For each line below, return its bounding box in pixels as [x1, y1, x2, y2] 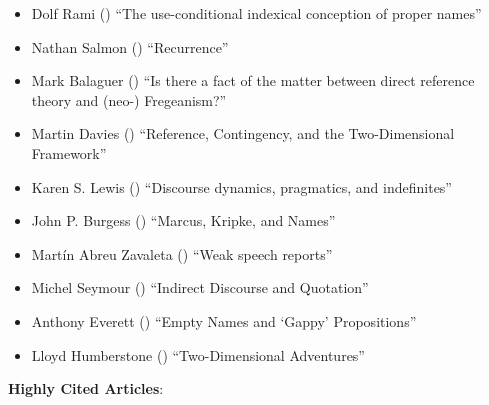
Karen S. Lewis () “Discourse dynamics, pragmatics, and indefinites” [31, 176, 452, 197]
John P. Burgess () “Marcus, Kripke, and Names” [31, 210, 336, 231]
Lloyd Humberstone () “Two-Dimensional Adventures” [31, 344, 365, 365]
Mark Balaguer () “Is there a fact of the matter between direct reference [31, 70, 475, 91]
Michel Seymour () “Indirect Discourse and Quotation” [31, 277, 369, 298]
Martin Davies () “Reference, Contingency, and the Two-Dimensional [31, 123, 455, 144]
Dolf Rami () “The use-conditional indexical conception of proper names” [31, 3, 482, 23]
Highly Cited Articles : [8, 378, 164, 399]
